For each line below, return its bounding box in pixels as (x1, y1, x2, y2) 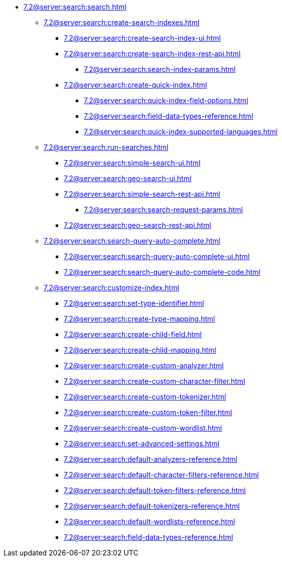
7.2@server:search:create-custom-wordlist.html (64, 424, 222, 432)
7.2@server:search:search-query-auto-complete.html (44, 236, 221, 245)
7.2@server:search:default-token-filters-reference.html (64, 486, 246, 495)
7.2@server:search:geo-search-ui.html (64, 174, 192, 183)
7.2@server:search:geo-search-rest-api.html (64, 221, 211, 229)
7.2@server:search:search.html (24, 3, 126, 11)
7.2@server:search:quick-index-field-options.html (84, 96, 248, 105)
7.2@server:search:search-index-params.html (84, 65, 236, 73)
